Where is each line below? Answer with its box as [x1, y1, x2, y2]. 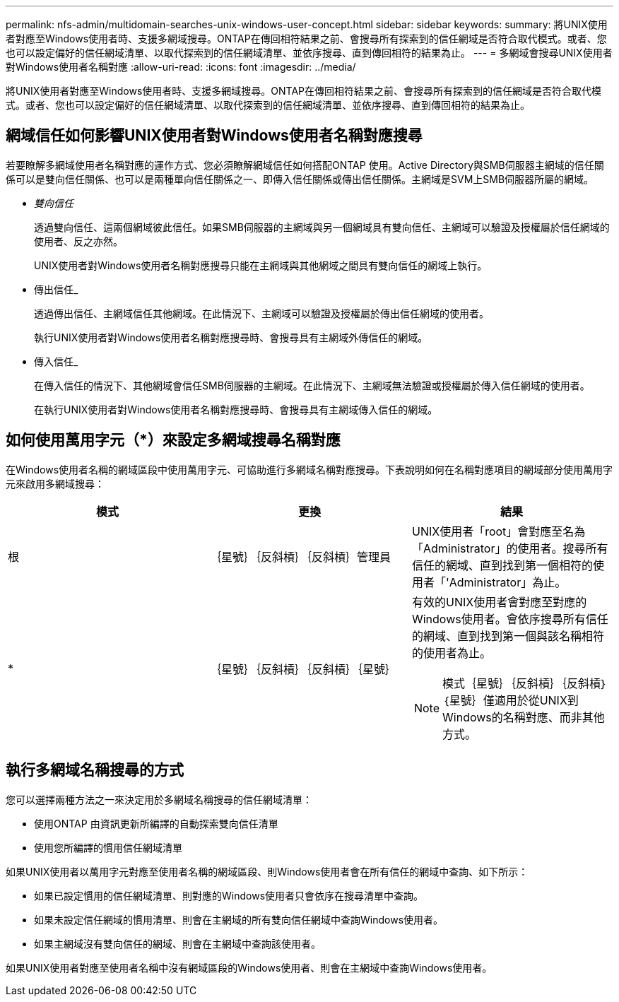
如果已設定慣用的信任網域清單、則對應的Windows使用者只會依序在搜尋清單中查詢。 [34, 889, 424, 902]
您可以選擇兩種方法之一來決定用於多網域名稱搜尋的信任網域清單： [6, 793, 312, 806]
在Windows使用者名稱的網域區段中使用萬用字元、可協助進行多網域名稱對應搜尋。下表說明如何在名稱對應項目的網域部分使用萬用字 [6, 463, 613, 476]
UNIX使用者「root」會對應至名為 [411, 524, 586, 538]
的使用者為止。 [411, 645, 491, 660]
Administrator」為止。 [449, 574, 567, 589]
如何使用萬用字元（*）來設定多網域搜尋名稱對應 [6, 431, 341, 449]
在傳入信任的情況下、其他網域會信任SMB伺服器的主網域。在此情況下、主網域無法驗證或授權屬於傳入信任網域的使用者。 [34, 379, 590, 391]
